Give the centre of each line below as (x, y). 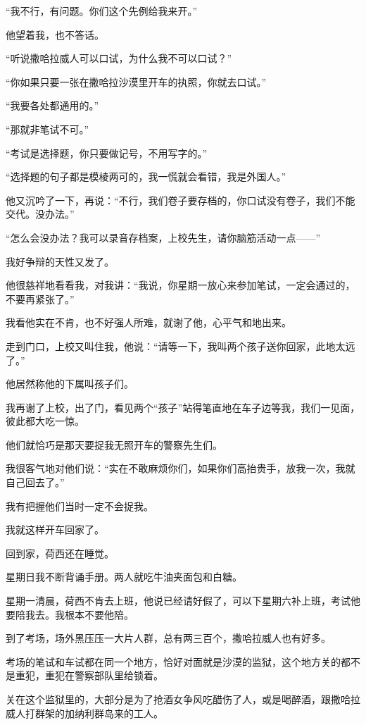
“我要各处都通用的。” (52, 105)
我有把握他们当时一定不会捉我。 (80, 506)
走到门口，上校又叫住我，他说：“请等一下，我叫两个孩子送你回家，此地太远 (181, 346)
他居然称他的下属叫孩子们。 (70, 384)
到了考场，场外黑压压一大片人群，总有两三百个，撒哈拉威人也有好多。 (168, 638)
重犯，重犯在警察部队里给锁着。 (89, 675)
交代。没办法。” (40, 214)
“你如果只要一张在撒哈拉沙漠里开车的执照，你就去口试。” (136, 81)
